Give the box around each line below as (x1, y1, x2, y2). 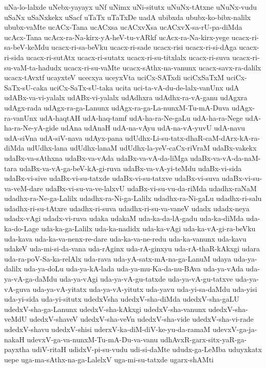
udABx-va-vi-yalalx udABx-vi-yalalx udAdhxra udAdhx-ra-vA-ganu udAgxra (4, 92, 248, 103)
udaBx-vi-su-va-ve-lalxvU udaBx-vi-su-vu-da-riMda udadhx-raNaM (45, 182, 257, 193)
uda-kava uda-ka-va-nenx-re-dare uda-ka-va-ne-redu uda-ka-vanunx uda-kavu (4, 233, 246, 244)
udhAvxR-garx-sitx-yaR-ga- (160, 334, 247, 344)
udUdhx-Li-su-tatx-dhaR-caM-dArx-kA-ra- (125, 132, 260, 143)
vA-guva (4, 283, 30, 294)
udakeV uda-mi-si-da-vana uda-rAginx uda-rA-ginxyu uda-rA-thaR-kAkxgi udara (4, 243, 260, 254)
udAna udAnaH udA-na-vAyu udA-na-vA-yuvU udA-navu (61, 122, 245, 133)
